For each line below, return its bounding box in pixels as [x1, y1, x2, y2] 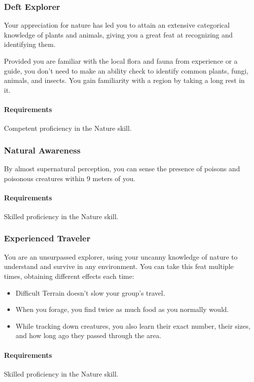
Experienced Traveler [4, 232, 91, 244]
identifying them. [4, 39, 56, 49]
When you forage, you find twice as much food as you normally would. [15, 304, 229, 314]
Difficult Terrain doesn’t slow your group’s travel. [15, 287, 165, 298]
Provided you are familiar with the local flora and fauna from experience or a [4, 56, 238, 66]
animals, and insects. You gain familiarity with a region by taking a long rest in [4, 75, 245, 85]
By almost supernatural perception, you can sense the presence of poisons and [4, 163, 240, 173]
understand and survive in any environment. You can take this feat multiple [4, 261, 234, 271]
